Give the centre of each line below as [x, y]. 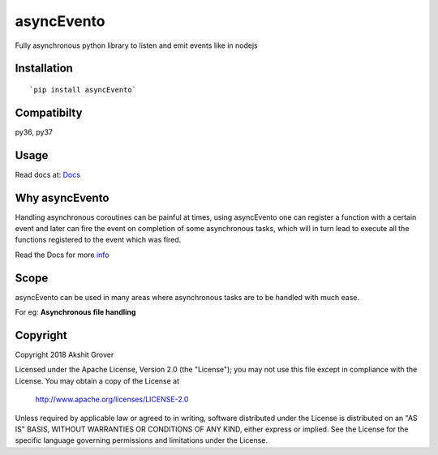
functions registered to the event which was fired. [98, 240]
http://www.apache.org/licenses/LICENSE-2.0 [112, 399]
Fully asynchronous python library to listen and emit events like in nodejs [137, 45]
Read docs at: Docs [48, 174]
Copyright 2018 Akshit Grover [64, 355]
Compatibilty [49, 112]
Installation [44, 69]
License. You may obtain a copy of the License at [97, 380]
